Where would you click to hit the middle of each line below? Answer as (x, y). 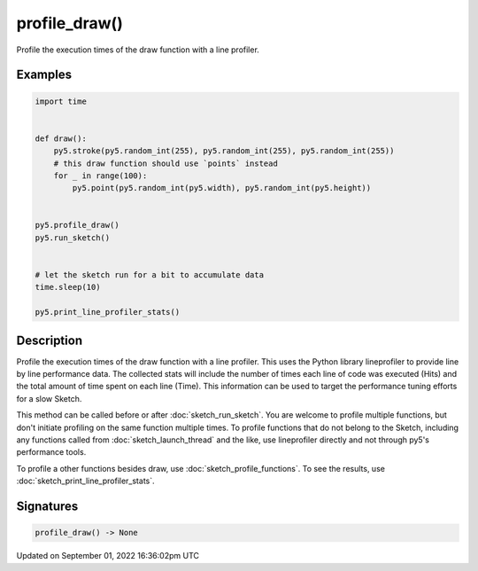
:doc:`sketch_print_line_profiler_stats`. (85, 481)
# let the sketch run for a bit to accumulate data (150, 275)
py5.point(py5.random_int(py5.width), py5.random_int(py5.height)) (222, 188)
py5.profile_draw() (77, 225)
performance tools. (51, 452)
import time (61, 101)
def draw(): (61, 138)
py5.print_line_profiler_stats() (108, 312)
